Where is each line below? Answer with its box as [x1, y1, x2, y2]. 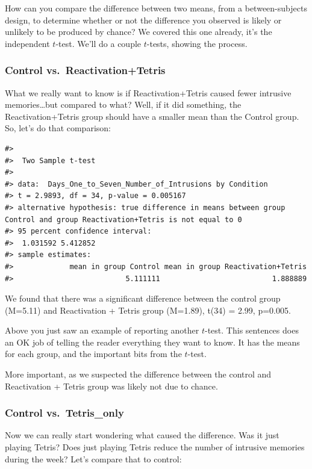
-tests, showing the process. [146, 37, 248, 49]
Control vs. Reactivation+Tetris [5, 63, 166, 78]
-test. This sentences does [205, 324, 299, 337]
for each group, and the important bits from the [5, 347, 182, 360]
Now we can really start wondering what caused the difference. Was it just [5, 429, 279, 441]
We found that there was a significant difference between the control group [5, 292, 281, 305]
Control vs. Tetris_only [5, 405, 124, 420]
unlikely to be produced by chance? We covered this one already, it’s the [5, 25, 272, 38]
